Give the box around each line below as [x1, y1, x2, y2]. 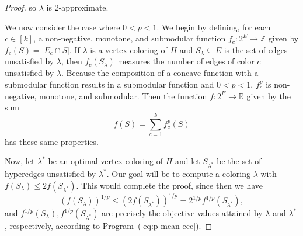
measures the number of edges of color [117, 55, 255, 67]
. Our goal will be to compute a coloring [106, 168, 250, 180]
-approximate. [58, 1, 109, 13]
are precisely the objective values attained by [102, 207, 263, 219]
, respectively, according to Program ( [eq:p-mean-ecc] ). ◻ [5, 220, 213, 232]
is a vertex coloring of [90, 43, 168, 55]
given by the [246, 89, 291, 102]
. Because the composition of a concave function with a [61, 67, 259, 79]
